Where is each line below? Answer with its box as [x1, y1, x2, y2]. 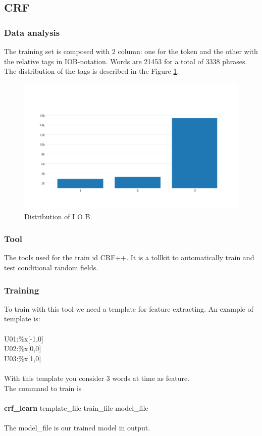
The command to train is [4, 382, 82, 393]
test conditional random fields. [4, 262, 98, 273]
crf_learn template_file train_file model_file [4, 402, 148, 413]
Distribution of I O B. [24, 211, 92, 221]
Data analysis [4, 26, 60, 38]
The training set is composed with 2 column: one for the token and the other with [4, 46, 258, 56]
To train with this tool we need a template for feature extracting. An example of [4, 303, 253, 314]
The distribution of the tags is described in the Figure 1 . [4, 66, 179, 76]
